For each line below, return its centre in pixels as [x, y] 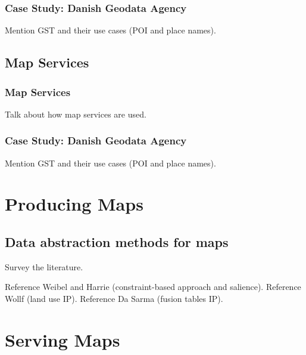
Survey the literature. [44, 266]
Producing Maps [74, 204]
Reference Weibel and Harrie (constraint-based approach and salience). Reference [153, 287]
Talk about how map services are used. [76, 114]
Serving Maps [63, 339]
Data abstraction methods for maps [117, 241]
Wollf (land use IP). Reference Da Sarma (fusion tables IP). [114, 298]
